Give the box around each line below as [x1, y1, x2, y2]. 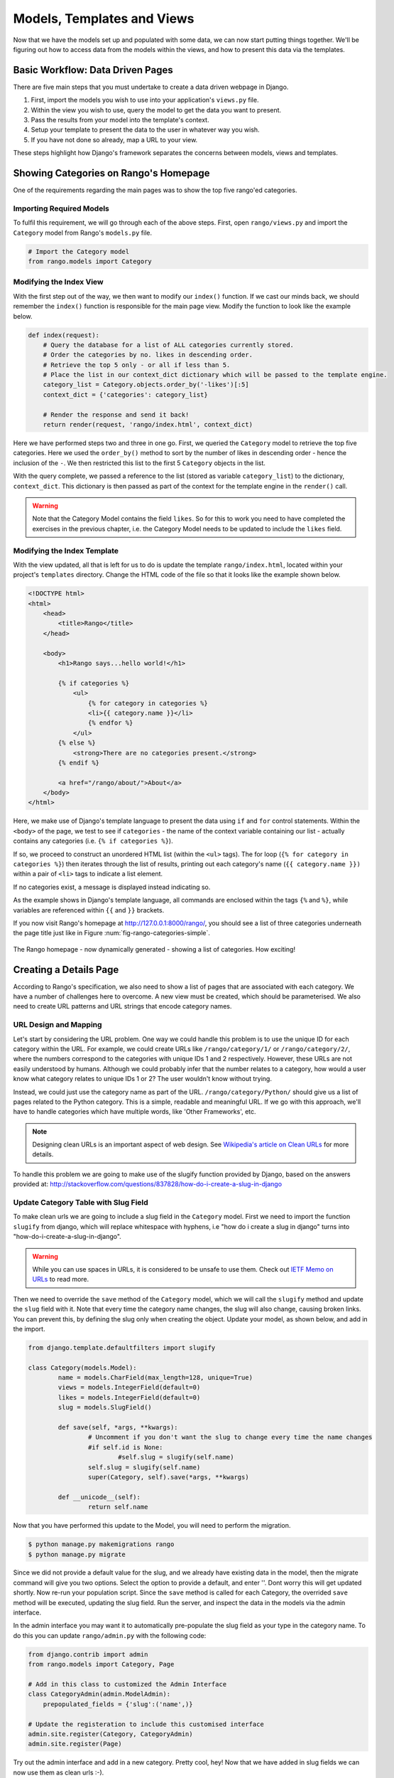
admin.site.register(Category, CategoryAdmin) [28, 1730, 193, 1738]
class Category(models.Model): [28, 1363, 138, 1372]
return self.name [87, 1503, 148, 1511]
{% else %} [58, 739, 96, 747]
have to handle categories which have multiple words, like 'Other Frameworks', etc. [13, 1107, 256, 1116]
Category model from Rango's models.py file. [13, 228, 153, 237]
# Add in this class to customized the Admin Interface [28, 1680, 227, 1688]
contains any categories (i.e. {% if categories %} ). [13, 836, 173, 846]
